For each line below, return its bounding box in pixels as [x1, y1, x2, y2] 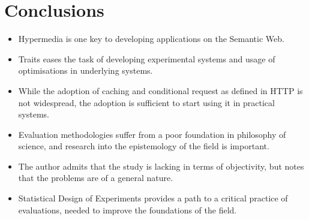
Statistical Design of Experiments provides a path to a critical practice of [18, 192, 288, 204]
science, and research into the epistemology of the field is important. [18, 140, 269, 152]
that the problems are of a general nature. [18, 171, 173, 184]
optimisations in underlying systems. [18, 64, 153, 77]
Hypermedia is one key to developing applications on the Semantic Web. [18, 32, 284, 45]
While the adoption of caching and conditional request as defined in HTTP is [18, 84, 303, 97]
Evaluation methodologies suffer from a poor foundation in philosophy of [18, 128, 286, 140]
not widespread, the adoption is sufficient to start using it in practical [18, 96, 275, 109]
